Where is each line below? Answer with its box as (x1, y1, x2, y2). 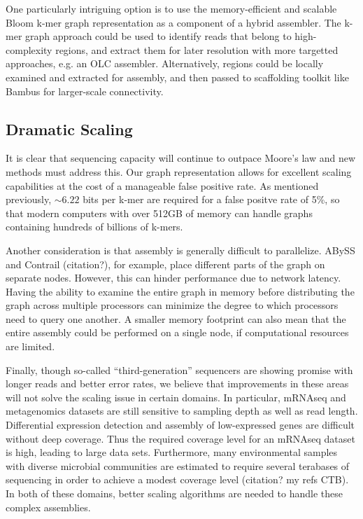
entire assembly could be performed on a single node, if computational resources (6, 325, 349, 340)
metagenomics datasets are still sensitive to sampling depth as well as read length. (6, 403, 358, 418)
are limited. (6, 339, 55, 354)
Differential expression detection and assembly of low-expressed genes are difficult (6, 417, 355, 432)
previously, (6, 192, 52, 207)
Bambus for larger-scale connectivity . (6, 83, 164, 98)
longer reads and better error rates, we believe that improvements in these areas (6, 376, 349, 391)
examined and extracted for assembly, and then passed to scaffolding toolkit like (6, 69, 349, 84)
